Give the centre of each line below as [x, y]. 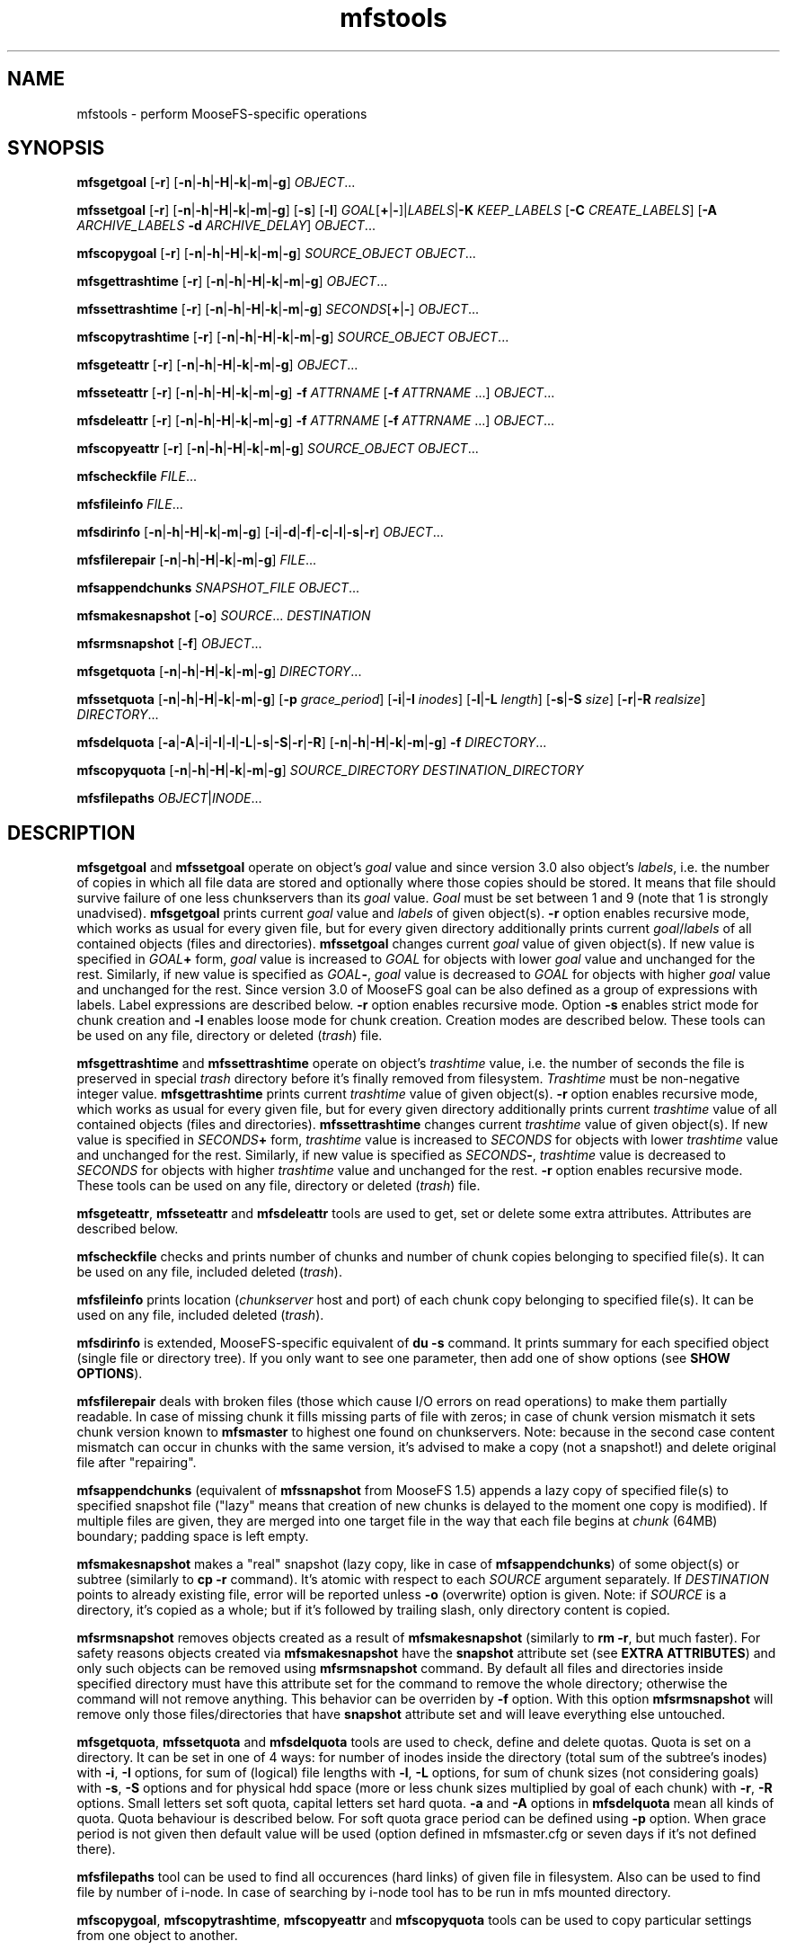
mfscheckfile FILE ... [137, 476]
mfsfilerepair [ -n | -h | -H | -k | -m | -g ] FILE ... [197, 560]
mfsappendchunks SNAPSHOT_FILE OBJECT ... [218, 588]
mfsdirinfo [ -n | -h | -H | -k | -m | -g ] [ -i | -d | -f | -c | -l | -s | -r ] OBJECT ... [260, 532]
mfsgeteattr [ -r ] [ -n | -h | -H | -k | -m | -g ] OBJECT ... [217, 365]
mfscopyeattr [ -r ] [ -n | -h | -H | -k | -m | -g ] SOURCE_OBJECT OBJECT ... [278, 449]
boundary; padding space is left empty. [193, 1536]
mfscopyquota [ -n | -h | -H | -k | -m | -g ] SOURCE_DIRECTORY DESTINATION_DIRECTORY [330, 770]
